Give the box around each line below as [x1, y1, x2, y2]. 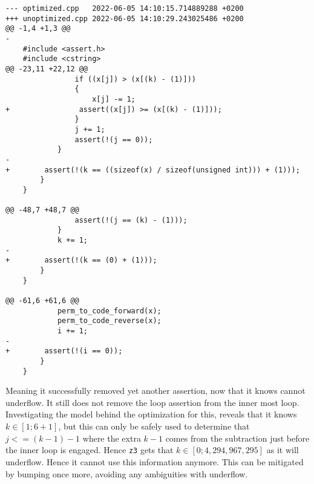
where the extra [82, 431, 141, 444]
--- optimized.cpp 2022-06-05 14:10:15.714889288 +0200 [5, 4, 244, 13]
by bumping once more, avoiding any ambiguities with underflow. [5, 467, 248, 480]
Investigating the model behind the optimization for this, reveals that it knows [5, 408, 297, 420]
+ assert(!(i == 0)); [5, 347, 123, 356]
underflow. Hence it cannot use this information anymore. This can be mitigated [5, 455, 304, 468]
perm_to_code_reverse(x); [57, 316, 162, 325]
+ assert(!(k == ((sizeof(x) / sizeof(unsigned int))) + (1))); [5, 165, 300, 174]
